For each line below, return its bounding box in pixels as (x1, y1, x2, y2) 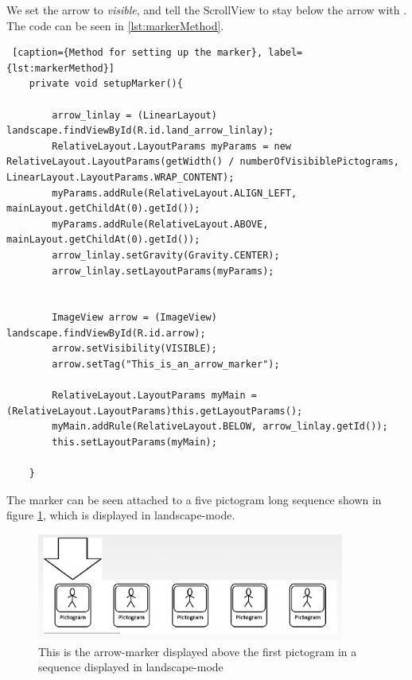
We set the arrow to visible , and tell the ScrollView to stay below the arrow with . (6, 2, 407, 17)
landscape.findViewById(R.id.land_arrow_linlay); (6, 125, 274, 137)
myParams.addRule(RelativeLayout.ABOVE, (52, 218, 269, 230)
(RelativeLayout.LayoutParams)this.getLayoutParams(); (6, 405, 303, 417)
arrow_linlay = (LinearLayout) (52, 109, 217, 121)
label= (268, 47, 303, 59)
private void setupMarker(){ (29, 78, 183, 90)
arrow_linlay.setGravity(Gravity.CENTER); (52, 249, 280, 261)
